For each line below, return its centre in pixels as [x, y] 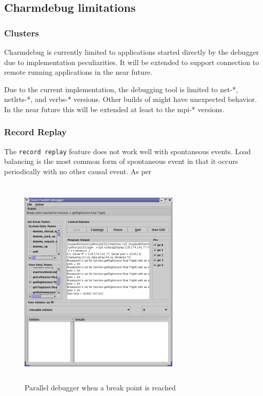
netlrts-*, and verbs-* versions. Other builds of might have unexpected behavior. [130, 99]
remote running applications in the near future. [78, 72]
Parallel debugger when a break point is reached [100, 388]
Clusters [22, 33]
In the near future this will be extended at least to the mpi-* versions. [114, 109]
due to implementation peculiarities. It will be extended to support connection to [132, 62]
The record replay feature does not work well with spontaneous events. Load [127, 151]
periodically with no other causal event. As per [78, 171]
